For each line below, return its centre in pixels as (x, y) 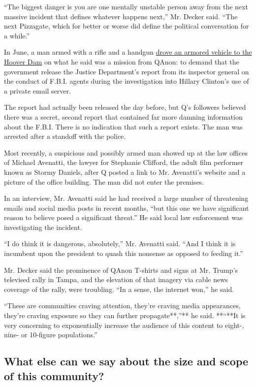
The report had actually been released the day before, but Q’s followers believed (125, 107)
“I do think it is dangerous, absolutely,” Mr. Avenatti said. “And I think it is (120, 243)
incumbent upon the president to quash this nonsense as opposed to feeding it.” (124, 253)
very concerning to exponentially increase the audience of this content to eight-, (124, 325)
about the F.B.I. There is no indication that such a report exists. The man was (123, 126)
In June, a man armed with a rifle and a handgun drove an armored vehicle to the (128, 52)
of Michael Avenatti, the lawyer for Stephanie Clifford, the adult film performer (124, 162)
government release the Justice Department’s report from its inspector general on (127, 71)
